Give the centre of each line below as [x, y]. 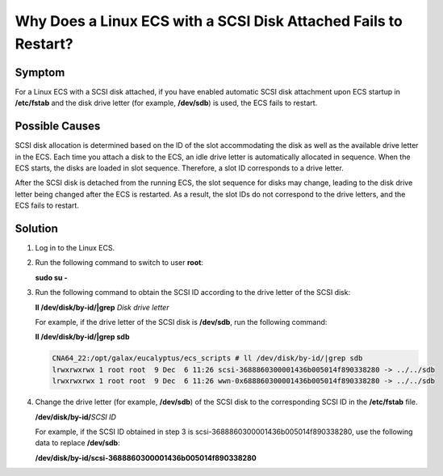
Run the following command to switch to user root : [119, 263]
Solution [36, 228]
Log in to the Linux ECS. [75, 248]
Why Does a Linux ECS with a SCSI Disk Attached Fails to [209, 21]
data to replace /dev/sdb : [77, 443]
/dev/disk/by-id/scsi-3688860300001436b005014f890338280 [146, 457]
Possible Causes [58, 126]
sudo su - [51, 277]
